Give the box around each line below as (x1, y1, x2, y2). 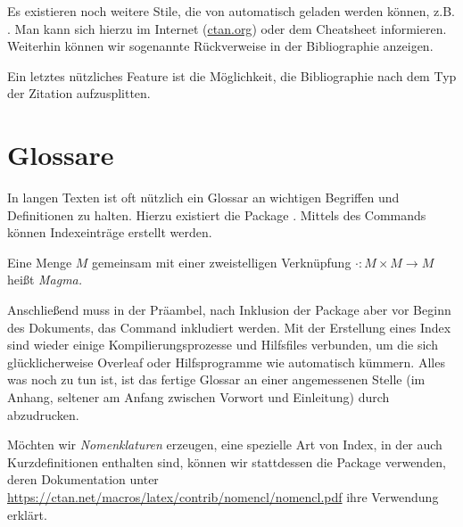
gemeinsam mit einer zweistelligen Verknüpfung (92, 252, 351, 271)
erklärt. (7, 505, 47, 523)
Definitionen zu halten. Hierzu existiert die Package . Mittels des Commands (7, 205, 426, 224)
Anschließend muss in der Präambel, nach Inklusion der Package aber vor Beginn (7, 301, 451, 319)
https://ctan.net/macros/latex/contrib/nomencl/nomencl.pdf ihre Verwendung (7, 488, 439, 506)
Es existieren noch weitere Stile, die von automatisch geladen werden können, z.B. (7, 2, 455, 20)
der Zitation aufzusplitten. (7, 84, 151, 103)
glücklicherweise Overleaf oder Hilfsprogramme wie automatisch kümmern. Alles (7, 352, 445, 371)
